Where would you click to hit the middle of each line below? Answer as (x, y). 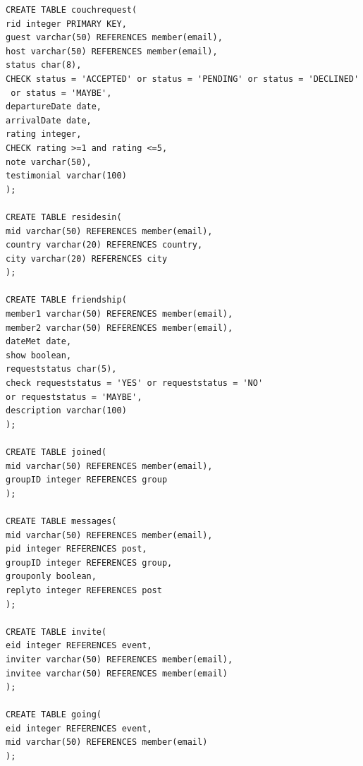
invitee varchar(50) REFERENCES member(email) (117, 673)
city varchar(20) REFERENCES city (87, 259)
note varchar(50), (49, 162)
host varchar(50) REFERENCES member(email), (112, 51)
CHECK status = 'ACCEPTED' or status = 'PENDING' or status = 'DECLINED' (183, 79)
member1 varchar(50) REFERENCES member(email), (119, 314)
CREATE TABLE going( (54, 715)
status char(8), (44, 65)
